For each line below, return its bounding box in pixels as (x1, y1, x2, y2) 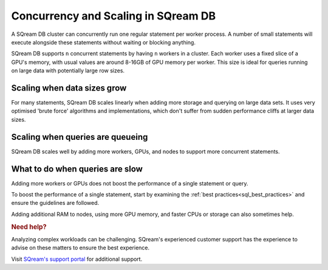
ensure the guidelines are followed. (11, 199, 100, 207)
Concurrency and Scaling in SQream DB (11, 9, 216, 22)
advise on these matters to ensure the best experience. (11, 244, 150, 252)
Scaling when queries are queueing (11, 131, 148, 142)
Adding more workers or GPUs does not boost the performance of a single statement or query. (11, 179, 248, 187)
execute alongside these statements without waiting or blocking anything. (11, 38, 196, 46)
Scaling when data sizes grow (11, 83, 127, 93)
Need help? (11, 223, 47, 231)
